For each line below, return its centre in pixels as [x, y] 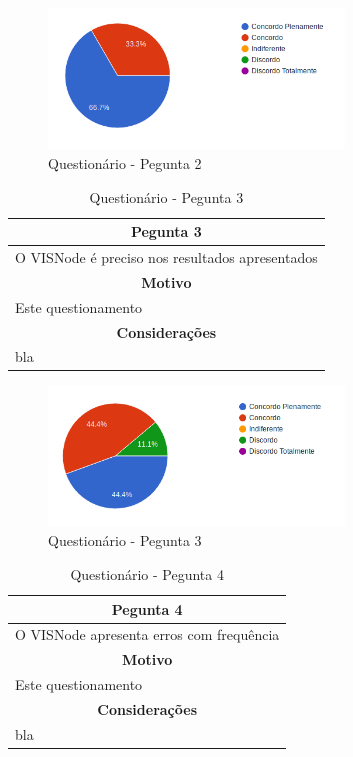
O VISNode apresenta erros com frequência [147, 634]
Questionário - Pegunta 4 [147, 574]
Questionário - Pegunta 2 [125, 162]
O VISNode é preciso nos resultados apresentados [166, 257]
